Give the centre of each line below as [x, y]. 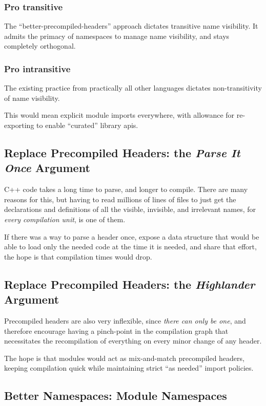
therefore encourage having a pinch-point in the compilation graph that [116, 330]
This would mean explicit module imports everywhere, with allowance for [119, 115]
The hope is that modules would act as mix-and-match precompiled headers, [124, 358]
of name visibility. [32, 98]
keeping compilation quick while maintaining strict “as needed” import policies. [129, 368]
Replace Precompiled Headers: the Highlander [130, 284]
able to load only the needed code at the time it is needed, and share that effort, [130, 247]
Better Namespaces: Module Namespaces [116, 396]
